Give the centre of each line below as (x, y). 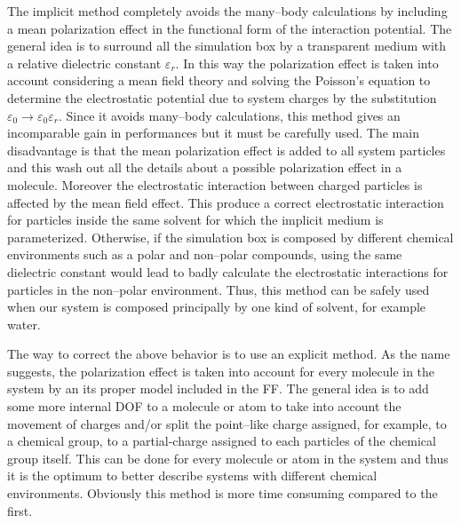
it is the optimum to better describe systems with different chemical (192, 475)
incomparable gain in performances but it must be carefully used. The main (213, 133)
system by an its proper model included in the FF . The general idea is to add (218, 388)
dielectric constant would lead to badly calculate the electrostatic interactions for (228, 271)
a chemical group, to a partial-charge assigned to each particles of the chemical (222, 441)
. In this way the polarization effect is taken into (307, 63)
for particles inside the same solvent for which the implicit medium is (195, 220)
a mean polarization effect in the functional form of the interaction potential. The (230, 28)
